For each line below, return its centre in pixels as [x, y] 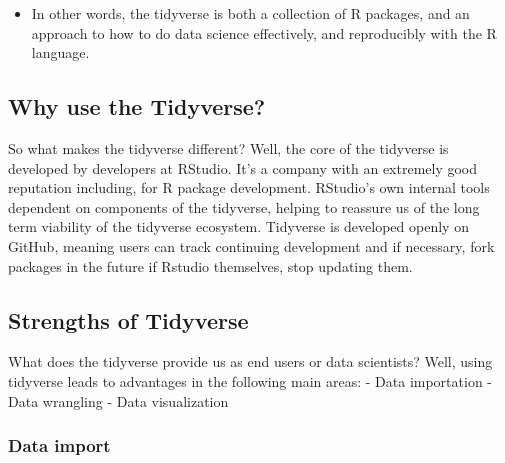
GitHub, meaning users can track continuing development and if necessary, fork [251, 245]
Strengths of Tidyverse [128, 319]
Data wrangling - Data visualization [118, 400]
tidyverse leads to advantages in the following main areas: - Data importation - [250, 380]
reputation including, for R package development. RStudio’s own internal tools [249, 187]
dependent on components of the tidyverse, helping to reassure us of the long [244, 206]
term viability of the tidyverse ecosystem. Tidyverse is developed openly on [238, 226]
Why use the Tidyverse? [137, 106]
